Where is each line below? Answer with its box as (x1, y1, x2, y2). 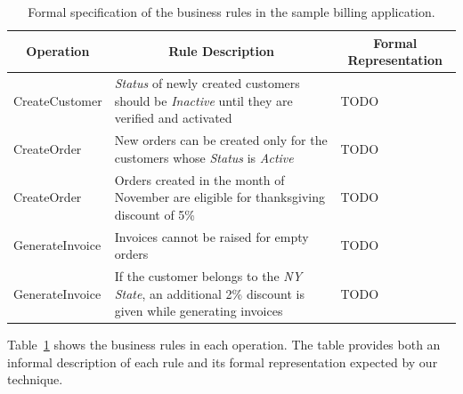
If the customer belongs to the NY (114, 266, 303, 285)
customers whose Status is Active (114, 148, 294, 166)
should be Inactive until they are (114, 91, 293, 109)
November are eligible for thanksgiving (114, 188, 325, 206)
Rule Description (168, 42, 274, 60)
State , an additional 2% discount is (114, 284, 305, 302)
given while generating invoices (114, 302, 283, 320)
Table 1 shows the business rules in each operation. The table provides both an (7, 335, 441, 354)
